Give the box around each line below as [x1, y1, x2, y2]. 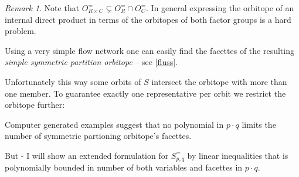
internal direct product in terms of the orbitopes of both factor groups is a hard [5, 13, 291, 25]
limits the [242, 118, 276, 130]
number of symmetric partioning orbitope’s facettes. [5, 130, 192, 142]
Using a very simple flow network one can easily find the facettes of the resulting [5, 44, 294, 56]
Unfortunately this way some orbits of [5, 75, 141, 87]
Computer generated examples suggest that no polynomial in [5, 118, 224, 130]
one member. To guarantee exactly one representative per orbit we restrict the [5, 87, 286, 99]
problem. [5, 25, 36, 37]
